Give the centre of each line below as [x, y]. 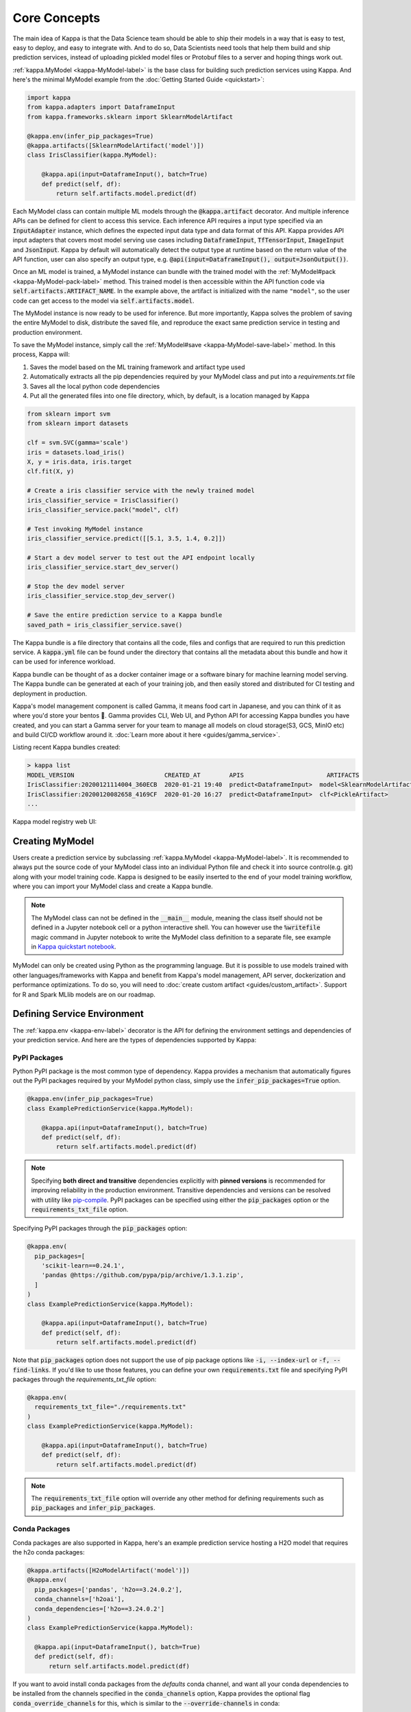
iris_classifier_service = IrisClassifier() [103, 500]
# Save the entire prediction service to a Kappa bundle [125, 615]
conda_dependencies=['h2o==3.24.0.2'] [99, 1609]
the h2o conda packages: [49, 1552]
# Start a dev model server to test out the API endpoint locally [141, 557]
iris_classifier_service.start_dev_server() [103, 567]
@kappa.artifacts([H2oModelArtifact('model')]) [108, 1570]
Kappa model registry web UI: [55, 822]
